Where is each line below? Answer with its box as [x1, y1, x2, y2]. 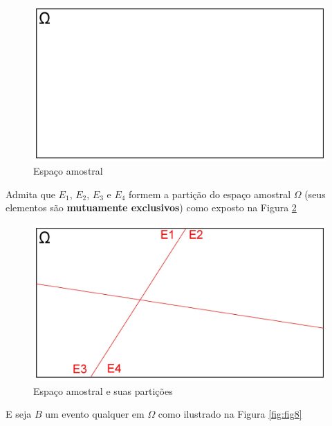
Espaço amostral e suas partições [33, 383, 173, 398]
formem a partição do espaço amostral [129, 186, 291, 201]
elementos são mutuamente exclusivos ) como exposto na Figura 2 [6, 200, 297, 215]
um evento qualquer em [45, 407, 145, 421]
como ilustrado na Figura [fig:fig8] [158, 407, 302, 421]
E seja [6, 407, 32, 421]
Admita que [6, 186, 55, 201]
